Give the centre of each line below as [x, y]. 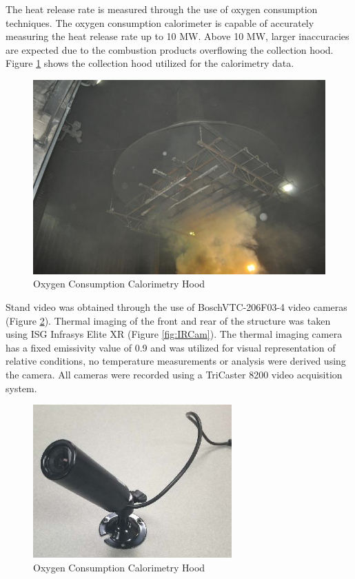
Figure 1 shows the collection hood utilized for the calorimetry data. [150, 63]
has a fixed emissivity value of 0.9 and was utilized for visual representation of [171, 347]
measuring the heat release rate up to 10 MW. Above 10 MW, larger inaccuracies [177, 36]
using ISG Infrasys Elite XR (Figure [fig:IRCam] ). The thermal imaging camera [174, 334]
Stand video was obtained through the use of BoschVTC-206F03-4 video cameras [176, 307]
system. [21, 388]
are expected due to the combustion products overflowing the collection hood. [170, 49]
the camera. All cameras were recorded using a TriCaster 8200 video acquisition [174, 374]
